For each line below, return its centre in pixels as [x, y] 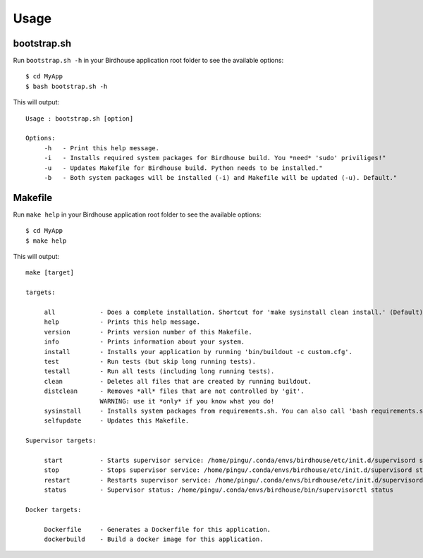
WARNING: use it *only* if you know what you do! [187, 401]
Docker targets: [54, 509]
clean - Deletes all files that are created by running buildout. [178, 381]
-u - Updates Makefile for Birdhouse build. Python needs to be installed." [184, 168]
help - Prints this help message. [122, 322]
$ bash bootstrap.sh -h [67, 86]
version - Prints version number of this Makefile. [148, 332]
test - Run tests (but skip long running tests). [150, 361]
